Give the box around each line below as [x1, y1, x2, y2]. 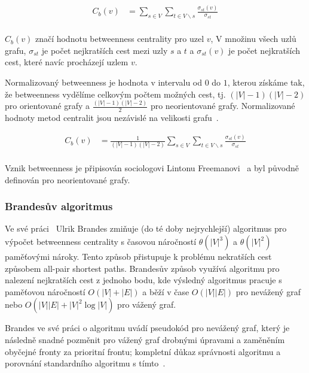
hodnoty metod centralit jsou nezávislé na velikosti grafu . [5, 111, 219, 124]
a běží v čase [142, 285, 189, 298]
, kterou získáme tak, [227, 75, 305, 88]
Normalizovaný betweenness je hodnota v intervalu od [5, 75, 203, 88]
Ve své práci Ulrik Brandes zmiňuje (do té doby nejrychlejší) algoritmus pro [5, 222, 287, 235]
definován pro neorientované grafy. [5, 173, 130, 186]
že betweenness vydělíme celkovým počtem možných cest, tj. [5, 87, 226, 100]
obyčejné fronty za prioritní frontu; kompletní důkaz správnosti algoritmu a [5, 345, 281, 357]
